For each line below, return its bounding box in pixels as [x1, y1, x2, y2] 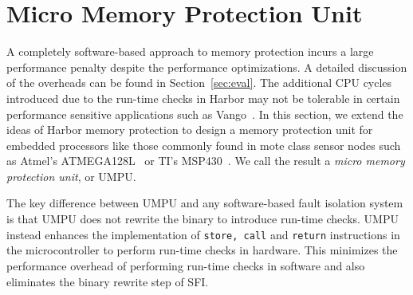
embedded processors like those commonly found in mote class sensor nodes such [6, 136, 401, 153]
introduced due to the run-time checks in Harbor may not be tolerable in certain [6, 89, 400, 106]
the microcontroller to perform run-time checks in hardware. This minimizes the [6, 242, 398, 258]
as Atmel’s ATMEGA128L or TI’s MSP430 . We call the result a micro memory [6, 152, 405, 169]
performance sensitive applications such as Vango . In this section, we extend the [6, 105, 403, 122]
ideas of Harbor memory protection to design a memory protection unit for [6, 121, 373, 138]
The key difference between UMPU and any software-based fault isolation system [6, 195, 403, 211]
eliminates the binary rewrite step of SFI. [6, 273, 209, 289]
